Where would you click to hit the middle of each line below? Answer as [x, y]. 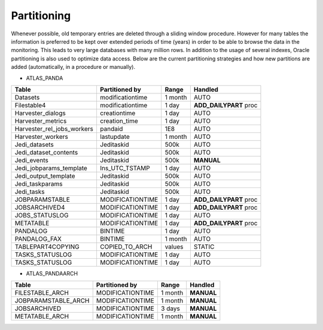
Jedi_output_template [45, 175]
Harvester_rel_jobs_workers [54, 129]
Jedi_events [32, 160]
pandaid [111, 129]
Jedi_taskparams [39, 184]
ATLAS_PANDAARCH [52, 273]
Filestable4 [30, 105]
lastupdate [115, 137]
